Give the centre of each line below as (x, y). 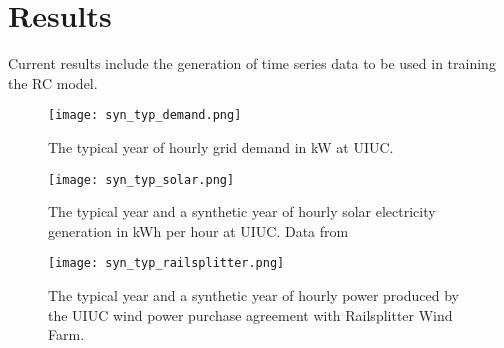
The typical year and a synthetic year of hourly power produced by (253, 295)
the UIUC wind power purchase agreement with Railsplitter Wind (250, 314)
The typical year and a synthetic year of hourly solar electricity (242, 211)
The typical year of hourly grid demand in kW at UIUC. (221, 146)
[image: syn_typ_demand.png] (145, 115)
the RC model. (53, 82)
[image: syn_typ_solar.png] (141, 179)
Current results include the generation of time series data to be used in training (252, 63)
